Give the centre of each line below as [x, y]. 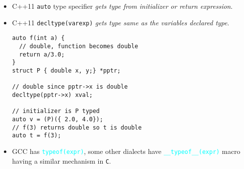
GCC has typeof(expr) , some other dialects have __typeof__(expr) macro [126, 151]
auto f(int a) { [38, 38]
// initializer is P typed [56, 111]
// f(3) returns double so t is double [77, 127]
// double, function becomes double [79, 46]
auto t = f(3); [37, 136]
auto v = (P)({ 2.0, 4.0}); [57, 119]
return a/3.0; [42, 54]
